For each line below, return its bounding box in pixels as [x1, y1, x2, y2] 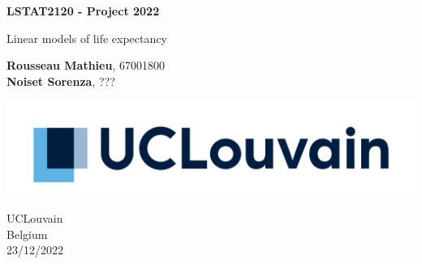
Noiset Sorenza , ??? [6, 72, 115, 89]
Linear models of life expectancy [6, 29, 167, 46]
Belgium [6, 225, 48, 242]
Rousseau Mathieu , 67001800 [6, 57, 165, 74]
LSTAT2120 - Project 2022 [6, 2, 160, 19]
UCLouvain [6, 210, 63, 227]
